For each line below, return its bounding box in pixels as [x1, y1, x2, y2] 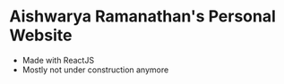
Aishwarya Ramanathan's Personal [9, 6, 276, 27]
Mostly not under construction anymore [22, 64, 169, 75]
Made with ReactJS [22, 55, 95, 65]
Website [9, 25, 73, 46]
